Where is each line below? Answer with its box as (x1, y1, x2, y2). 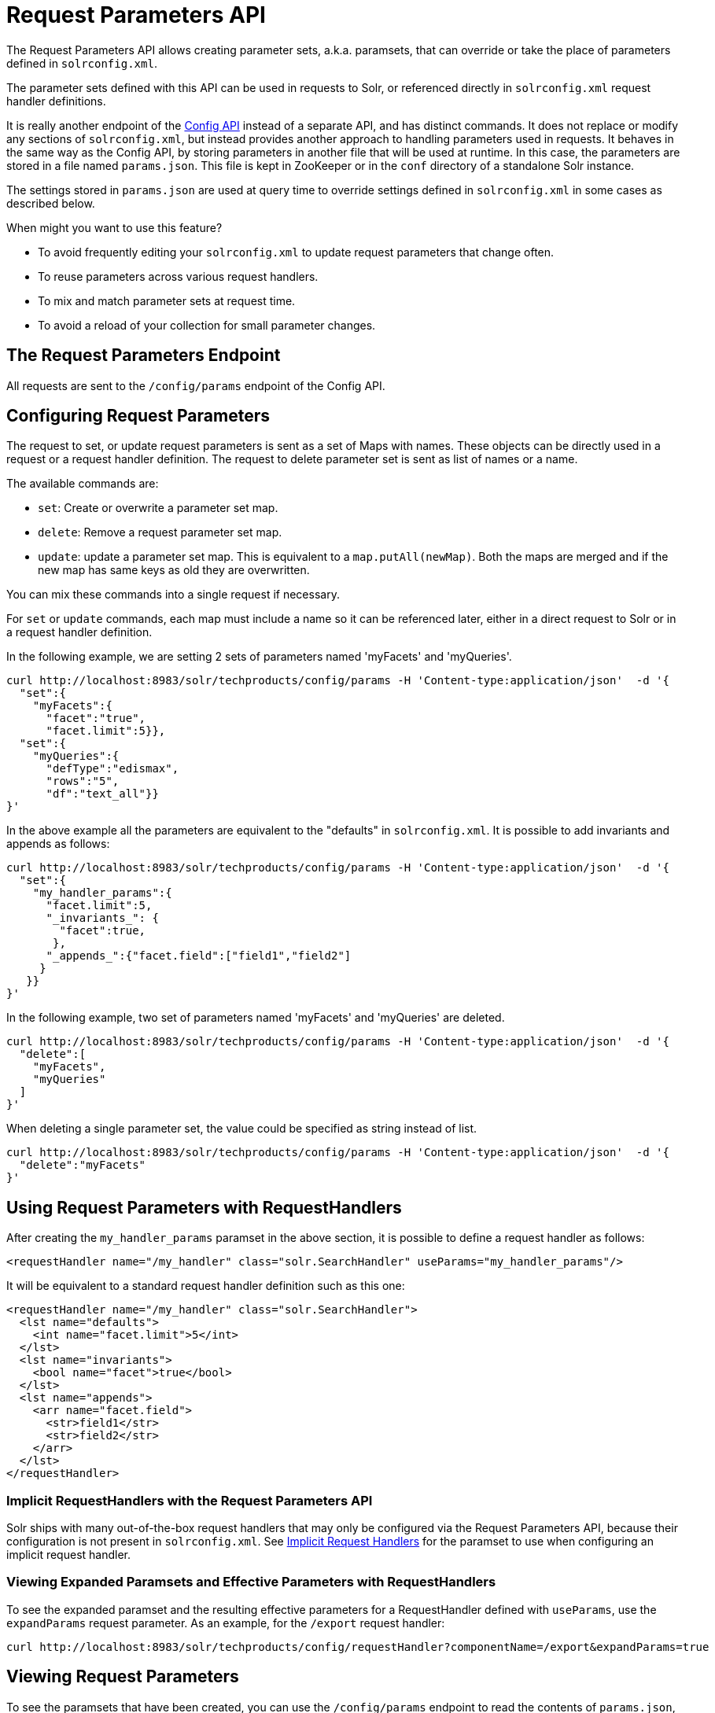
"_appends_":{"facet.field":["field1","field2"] (46, 949, 352, 963)
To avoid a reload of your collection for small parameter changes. (38, 318, 376, 332)
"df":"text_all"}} (46, 787, 159, 801)
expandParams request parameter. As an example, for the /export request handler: (6, 1615, 445, 1630)
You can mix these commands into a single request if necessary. (6, 588, 340, 602)
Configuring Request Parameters (6, 406, 270, 426)
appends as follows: (6, 837, 110, 851)
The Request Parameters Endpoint (6, 345, 281, 366)
